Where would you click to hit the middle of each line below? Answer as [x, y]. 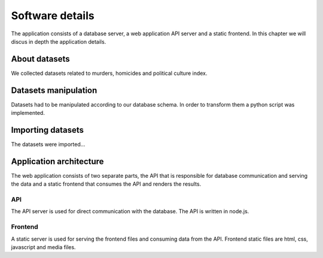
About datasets [40, 59]
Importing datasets [47, 130]
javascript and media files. [43, 247]
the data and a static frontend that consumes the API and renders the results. [106, 184]
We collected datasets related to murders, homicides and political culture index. [109, 73]
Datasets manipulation [54, 90]
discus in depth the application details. [59, 41]
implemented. [28, 113]
